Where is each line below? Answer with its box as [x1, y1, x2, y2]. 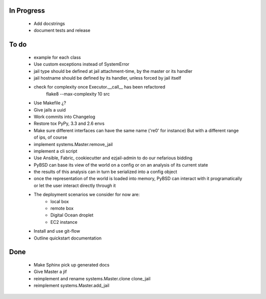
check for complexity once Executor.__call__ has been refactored [33, 84, 166, 90]
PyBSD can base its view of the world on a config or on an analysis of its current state [33, 162, 208, 168]
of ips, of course [33, 134, 67, 140]
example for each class [33, 54, 81, 60]
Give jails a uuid [33, 107, 66, 113]
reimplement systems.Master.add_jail [33, 283, 109, 289]
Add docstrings [33, 21, 65, 27]
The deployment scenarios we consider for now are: [33, 192, 140, 198]
